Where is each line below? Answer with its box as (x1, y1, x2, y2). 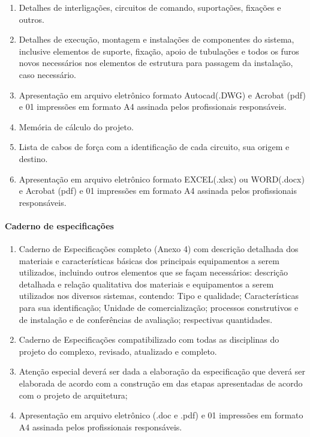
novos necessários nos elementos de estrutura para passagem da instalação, (19, 56, 293, 69)
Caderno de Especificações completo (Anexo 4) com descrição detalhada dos (19, 243, 299, 255)
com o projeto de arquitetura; (19, 388, 128, 401)
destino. (19, 152, 48, 164)
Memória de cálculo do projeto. (19, 120, 134, 133)
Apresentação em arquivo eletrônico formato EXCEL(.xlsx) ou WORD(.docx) (19, 172, 305, 185)
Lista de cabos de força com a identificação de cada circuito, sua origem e (19, 140, 290, 153)
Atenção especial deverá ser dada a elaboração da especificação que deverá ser (19, 365, 305, 378)
